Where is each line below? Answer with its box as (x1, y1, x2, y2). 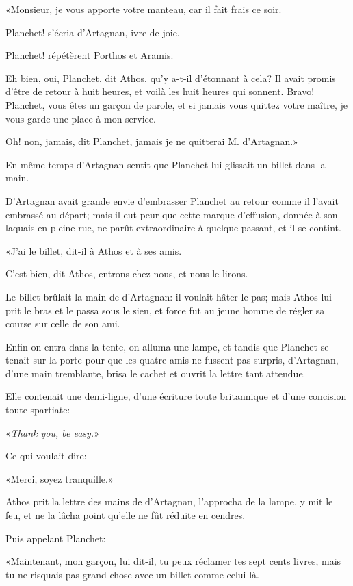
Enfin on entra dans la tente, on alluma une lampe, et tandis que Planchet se (5, 339, 329, 353)
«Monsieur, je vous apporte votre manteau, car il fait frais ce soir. (5, 2, 282, 16)
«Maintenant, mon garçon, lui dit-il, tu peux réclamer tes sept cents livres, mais (5, 554, 341, 568)
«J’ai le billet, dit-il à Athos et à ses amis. (5, 243, 182, 257)
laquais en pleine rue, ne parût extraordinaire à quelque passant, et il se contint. (5, 220, 341, 235)
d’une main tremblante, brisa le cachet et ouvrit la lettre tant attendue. (5, 366, 306, 380)
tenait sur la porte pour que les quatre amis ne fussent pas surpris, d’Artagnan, (5, 353, 339, 367)
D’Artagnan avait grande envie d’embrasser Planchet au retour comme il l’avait (5, 193, 339, 207)
